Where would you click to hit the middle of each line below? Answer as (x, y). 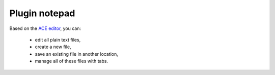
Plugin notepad (42, 13)
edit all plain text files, (58, 40)
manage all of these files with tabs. (72, 61)
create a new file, (53, 47)
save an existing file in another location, (76, 54)
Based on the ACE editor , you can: (45, 28)
